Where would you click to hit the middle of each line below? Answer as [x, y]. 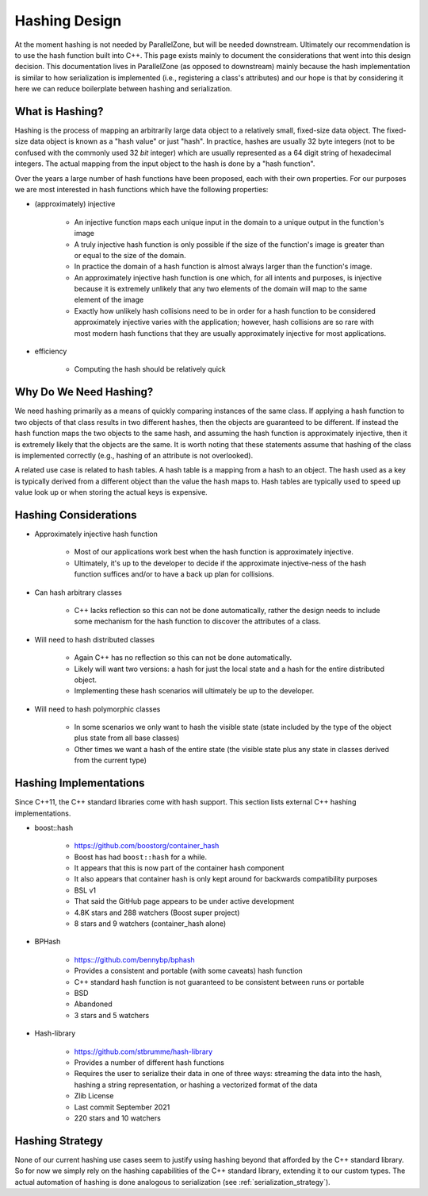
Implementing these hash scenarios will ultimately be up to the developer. [194, 691]
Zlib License [94, 1096]
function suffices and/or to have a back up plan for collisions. [174, 574]
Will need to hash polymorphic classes [97, 709]
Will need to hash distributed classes [94, 639]
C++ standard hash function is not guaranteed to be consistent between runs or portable [219, 982]
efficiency [51, 351]
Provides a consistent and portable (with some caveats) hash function [188, 971]
